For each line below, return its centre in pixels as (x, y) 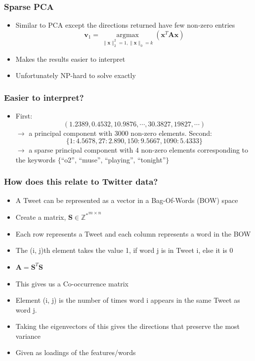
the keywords (36, 159)
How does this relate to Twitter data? (81, 181)
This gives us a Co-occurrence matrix (72, 283)
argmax (127, 35)
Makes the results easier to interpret (70, 59)
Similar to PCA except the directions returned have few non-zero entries (125, 25)
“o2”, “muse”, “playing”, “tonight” (113, 159)
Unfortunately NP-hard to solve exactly (76, 75)
